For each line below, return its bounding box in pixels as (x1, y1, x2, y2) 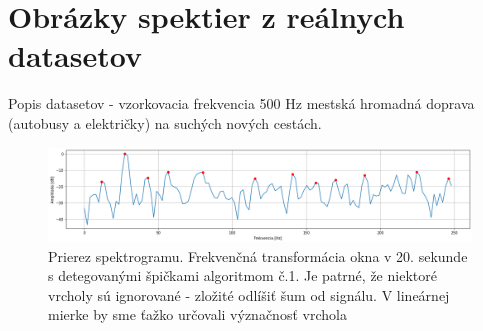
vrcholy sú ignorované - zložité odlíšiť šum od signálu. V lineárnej (48, 284, 450, 305)
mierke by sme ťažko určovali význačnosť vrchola (48, 304, 347, 325)
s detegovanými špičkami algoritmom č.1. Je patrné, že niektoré (48, 265, 437, 286)
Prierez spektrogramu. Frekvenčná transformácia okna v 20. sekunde (48, 245, 468, 266)
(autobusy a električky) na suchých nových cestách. (8, 112, 322, 133)
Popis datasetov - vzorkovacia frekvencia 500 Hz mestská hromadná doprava (8, 93, 475, 114)
